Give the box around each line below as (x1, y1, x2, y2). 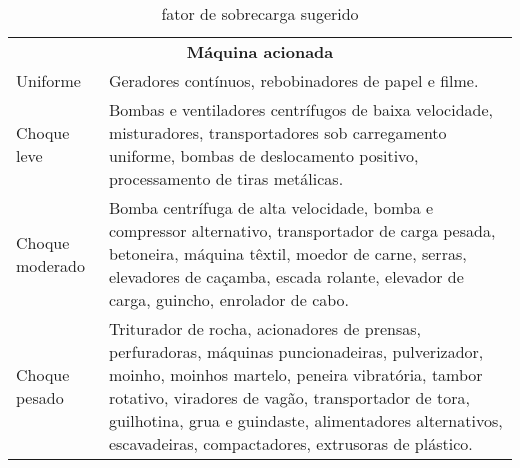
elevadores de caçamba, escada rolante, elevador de (108, 265, 464, 288)
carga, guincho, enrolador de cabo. (108, 288, 350, 311)
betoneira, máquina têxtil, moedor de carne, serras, (108, 242, 467, 265)
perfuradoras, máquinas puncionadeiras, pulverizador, (108, 340, 484, 363)
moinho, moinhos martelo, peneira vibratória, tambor (108, 363, 483, 386)
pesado (16, 386, 64, 409)
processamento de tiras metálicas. (108, 167, 344, 190)
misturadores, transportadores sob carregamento (108, 121, 447, 144)
